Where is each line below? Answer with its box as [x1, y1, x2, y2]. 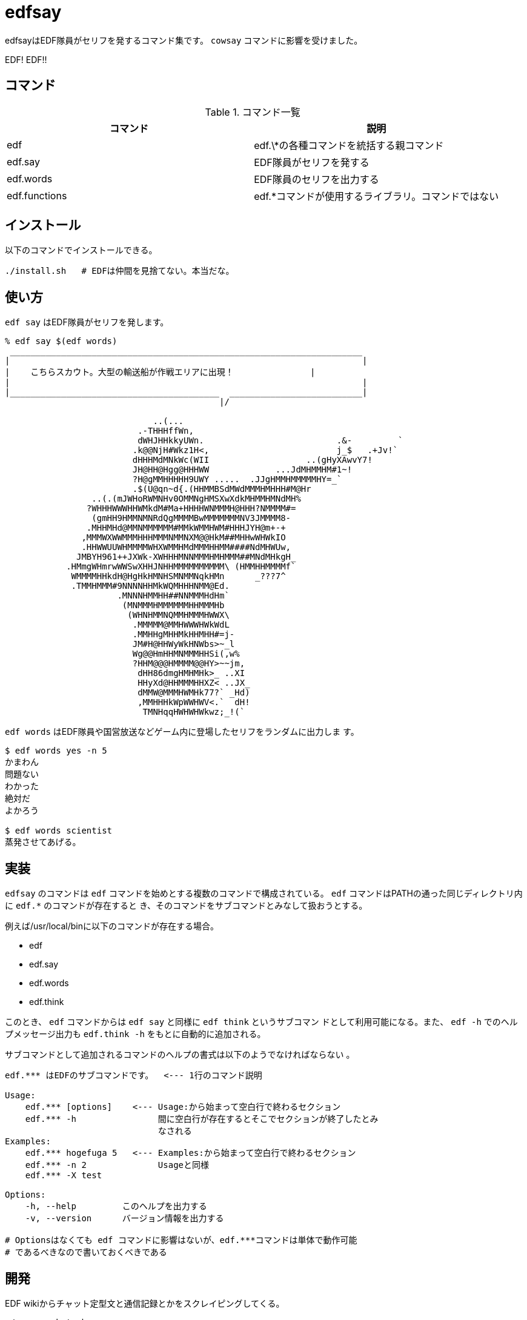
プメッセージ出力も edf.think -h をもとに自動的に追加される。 [5, 1029, 266, 1040]
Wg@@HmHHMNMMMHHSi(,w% [132, 649, 240, 659]
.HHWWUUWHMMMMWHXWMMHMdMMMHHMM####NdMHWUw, [81, 542, 291, 552]
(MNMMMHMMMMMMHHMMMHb [122, 600, 225, 611]
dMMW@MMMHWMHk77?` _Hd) [138, 688, 250, 698]
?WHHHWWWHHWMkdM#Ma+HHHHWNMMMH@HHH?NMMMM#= [86, 503, 296, 514]
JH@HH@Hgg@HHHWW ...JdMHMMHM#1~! [132, 465, 353, 475]
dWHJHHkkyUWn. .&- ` [138, 436, 403, 446]
